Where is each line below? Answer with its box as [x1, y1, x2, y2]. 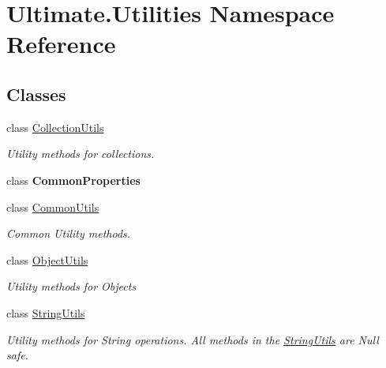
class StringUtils [6, 304, 85, 321]
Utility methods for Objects [6, 278, 137, 295]
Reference [6, 28, 116, 60]
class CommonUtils [6, 198, 99, 215]
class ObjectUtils [6, 251, 88, 268]
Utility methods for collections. [6, 145, 155, 162]
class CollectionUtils [6, 118, 104, 135]
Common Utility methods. [6, 225, 131, 242]
